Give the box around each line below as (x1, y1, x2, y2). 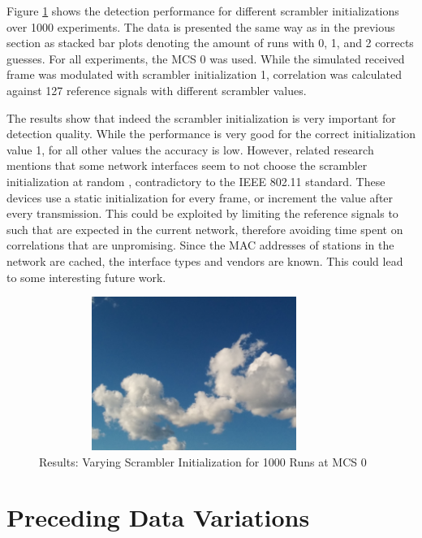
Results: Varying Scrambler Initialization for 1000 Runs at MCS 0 (39, 453, 367, 470)
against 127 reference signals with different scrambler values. (6, 81, 307, 98)
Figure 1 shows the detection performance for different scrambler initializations (6, 2, 399, 19)
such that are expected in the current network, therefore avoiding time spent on (6, 220, 403, 237)
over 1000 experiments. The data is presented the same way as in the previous (6, 18, 395, 35)
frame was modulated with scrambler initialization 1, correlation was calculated (6, 66, 402, 83)
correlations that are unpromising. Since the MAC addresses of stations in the (6, 236, 394, 254)
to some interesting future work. (6, 268, 166, 285)
